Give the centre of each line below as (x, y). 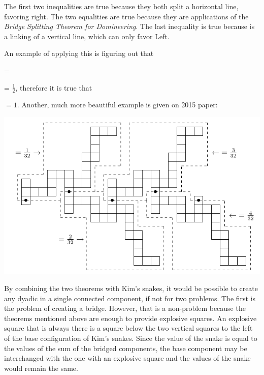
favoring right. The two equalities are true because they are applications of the (126, 16)
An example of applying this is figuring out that (79, 53)
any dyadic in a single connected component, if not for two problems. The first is (130, 298)
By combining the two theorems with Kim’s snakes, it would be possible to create (131, 288)
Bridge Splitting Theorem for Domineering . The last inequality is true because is (129, 26)
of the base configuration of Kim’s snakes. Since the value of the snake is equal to (131, 338)
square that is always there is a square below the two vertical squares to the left (128, 328)
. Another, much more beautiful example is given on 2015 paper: (117, 105)
